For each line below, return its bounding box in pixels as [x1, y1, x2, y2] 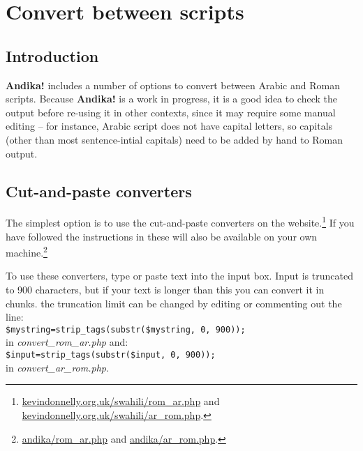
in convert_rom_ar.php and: [6, 335, 128, 349]
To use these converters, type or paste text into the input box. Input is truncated [6, 268, 353, 283]
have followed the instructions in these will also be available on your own [6, 229, 318, 243]
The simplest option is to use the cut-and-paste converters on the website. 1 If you [6, 213, 355, 229]
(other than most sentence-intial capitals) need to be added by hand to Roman [6, 132, 343, 146]
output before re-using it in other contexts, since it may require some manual [6, 105, 336, 119]
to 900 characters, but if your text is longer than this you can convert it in [6, 282, 325, 297]
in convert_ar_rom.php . [6, 360, 109, 374]
